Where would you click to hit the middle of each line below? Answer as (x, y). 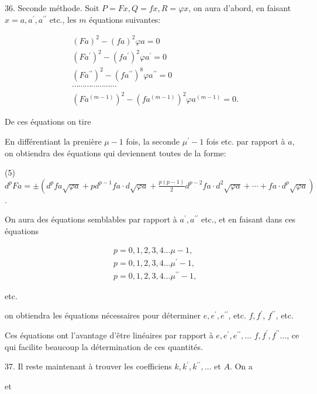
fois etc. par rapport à (246, 141)
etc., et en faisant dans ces (248, 219)
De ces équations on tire (48, 121)
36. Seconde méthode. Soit (52, 8)
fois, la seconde (153, 141)
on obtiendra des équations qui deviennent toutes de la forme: (116, 153)
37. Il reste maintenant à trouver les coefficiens (88, 366)
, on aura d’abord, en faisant (240, 8)
